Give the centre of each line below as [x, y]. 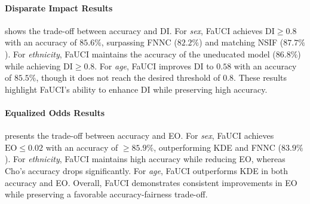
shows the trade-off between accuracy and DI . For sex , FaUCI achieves [134, 30]
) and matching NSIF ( [241, 42]
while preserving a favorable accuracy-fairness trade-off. [106, 194]
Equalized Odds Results [55, 112]
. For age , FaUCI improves [143, 66]
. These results [260, 77]
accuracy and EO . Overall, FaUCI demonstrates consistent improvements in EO [151, 182]
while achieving [33, 66]
